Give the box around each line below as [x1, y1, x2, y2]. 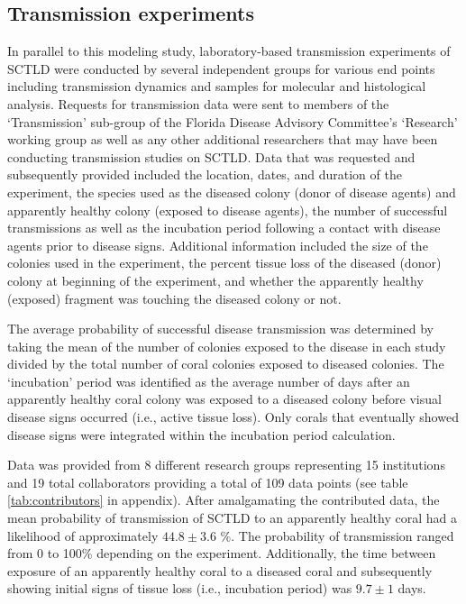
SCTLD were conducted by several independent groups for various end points [7, 59, 435, 78]
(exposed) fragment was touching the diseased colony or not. [7, 288, 342, 307]
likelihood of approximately [7, 526, 159, 545]
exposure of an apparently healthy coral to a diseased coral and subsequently [7, 561, 433, 580]
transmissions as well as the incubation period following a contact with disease [7, 218, 441, 237]
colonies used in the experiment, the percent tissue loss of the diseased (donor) [7, 253, 442, 272]
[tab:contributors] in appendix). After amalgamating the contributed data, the [7, 490, 440, 509]
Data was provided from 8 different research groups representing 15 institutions [7, 455, 445, 474]
